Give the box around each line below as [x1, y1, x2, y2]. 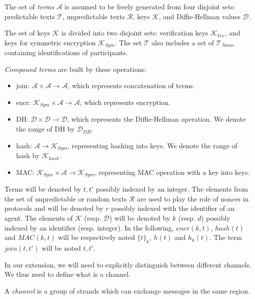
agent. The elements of [4, 212, 73, 223]
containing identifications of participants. [4, 47, 128, 58]
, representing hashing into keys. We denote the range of [67, 140, 238, 150]
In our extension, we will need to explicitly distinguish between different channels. [4, 259, 252, 269]
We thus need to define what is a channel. [4, 269, 131, 279]
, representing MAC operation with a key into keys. [94, 166, 250, 177]
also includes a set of [151, 37, 214, 47]
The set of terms [4, 1, 54, 11]
